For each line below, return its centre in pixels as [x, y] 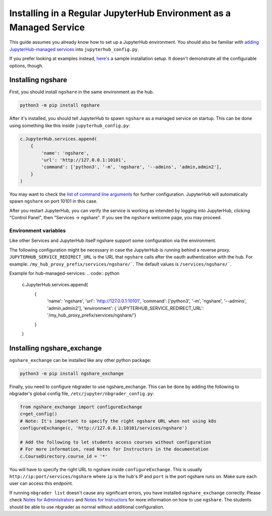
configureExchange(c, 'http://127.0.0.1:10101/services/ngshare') [104, 428]
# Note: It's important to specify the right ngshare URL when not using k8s [118, 421]
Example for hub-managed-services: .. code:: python [64, 273]
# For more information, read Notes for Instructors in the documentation [114, 449]
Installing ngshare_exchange [56, 348]
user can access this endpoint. [41, 483]
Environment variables [38, 231]
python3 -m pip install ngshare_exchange [72, 373]
